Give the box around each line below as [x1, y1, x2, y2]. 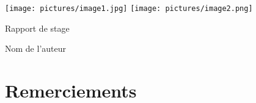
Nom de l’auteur [5, 42, 66, 55]
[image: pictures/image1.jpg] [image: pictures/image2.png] [5, 4, 253, 13]
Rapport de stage [5, 21, 70, 34]
